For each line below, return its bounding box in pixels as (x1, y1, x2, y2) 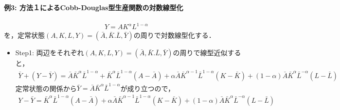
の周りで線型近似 (173, 47, 228, 58)
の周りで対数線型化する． (133, 30, 215, 40)
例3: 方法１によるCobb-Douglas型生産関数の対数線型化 (4, 2, 183, 12)
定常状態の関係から (15, 83, 77, 93)
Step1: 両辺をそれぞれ (15, 47, 84, 58)
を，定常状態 (4, 30, 45, 40)
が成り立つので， (120, 83, 175, 93)
